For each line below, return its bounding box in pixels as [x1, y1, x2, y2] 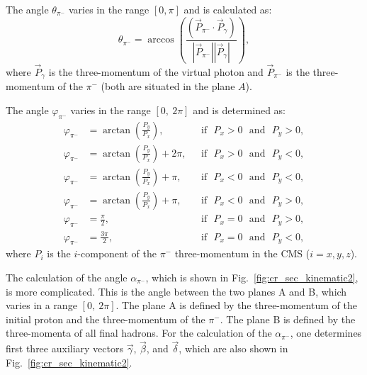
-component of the [77, 246, 157, 261]
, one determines [290, 325, 362, 340]
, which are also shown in [179, 341, 288, 356]
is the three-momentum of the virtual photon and [48, 64, 264, 79]
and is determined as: [193, 102, 286, 117]
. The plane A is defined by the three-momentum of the [115, 298, 357, 313]
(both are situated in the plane [101, 79, 235, 94]
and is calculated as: [183, 2, 272, 16]
